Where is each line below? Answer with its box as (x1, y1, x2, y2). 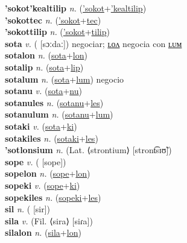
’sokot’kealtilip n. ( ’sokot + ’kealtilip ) (5, 2, 147, 14)
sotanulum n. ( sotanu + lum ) (5, 108, 113, 121)
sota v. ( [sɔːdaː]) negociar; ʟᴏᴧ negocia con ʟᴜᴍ (5, 37, 182, 49)
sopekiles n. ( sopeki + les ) (5, 191, 101, 203)
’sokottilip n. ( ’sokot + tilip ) (5, 25, 110, 38)
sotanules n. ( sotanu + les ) (5, 96, 104, 109)
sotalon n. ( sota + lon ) (5, 49, 87, 62)
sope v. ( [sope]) (5, 155, 66, 168)
